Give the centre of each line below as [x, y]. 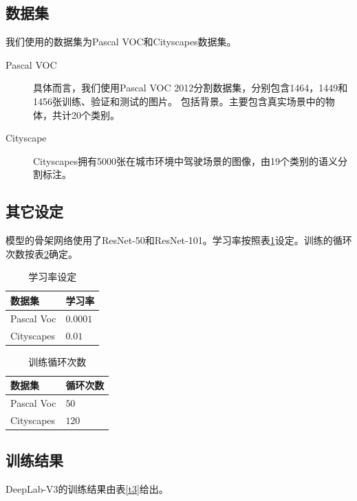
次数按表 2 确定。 [42, 253]
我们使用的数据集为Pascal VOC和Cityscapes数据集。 [121, 42]
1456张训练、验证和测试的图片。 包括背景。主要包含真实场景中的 [179, 101]
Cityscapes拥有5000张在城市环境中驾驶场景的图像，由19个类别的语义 [186, 160]
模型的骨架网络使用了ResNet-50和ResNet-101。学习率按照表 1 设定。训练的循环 [179, 240]
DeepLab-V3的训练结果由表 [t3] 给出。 [87, 489]
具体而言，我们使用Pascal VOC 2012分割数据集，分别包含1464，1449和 [191, 88]
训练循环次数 [57, 361]
